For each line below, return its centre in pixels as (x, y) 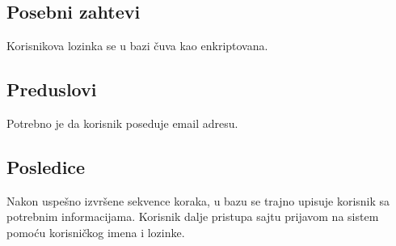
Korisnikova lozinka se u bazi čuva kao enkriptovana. (137, 46)
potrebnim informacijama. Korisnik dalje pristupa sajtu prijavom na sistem (193, 216)
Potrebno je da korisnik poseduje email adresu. (122, 123)
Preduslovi (52, 89)
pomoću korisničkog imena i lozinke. (96, 232)
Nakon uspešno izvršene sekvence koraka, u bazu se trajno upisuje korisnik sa (198, 200)
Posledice (46, 166)
